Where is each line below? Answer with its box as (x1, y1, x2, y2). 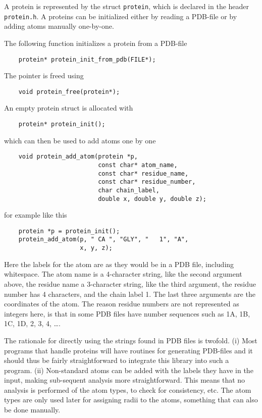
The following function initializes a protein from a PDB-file (4, 37, 187, 48)
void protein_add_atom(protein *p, (18, 153, 138, 161)
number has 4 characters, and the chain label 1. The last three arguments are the (4, 288, 255, 299)
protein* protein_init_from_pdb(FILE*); (18, 56, 156, 63)
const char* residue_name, (98, 170, 189, 177)
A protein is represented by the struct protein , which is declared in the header (4, 1, 249, 11)
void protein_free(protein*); (18, 88, 120, 95)
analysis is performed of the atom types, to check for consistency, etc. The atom (4, 384, 251, 395)
